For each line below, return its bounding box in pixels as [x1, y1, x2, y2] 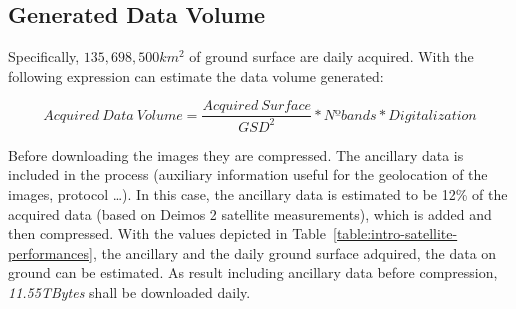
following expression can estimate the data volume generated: [8, 65, 384, 86]
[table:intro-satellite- [332, 223, 458, 244]
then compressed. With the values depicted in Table [8, 223, 326, 244]
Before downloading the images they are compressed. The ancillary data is [8, 144, 464, 165]
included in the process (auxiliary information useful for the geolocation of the [8, 164, 488, 185]
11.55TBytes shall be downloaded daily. [8, 281, 251, 302]
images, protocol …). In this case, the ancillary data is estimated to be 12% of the [8, 183, 508, 204]
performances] [8, 242, 93, 263]
